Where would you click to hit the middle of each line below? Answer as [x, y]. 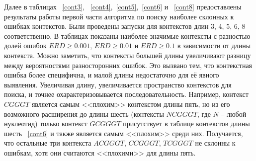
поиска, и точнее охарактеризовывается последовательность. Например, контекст [126, 94]
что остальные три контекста [48, 143]
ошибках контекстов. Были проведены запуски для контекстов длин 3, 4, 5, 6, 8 [125, 26]
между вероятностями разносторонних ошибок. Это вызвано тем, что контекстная [128, 65]
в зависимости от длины [214, 45]
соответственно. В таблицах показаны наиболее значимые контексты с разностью [127, 36]
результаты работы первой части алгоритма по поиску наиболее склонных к [119, 16]
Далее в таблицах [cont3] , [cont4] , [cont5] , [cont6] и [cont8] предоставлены [123, 6]
